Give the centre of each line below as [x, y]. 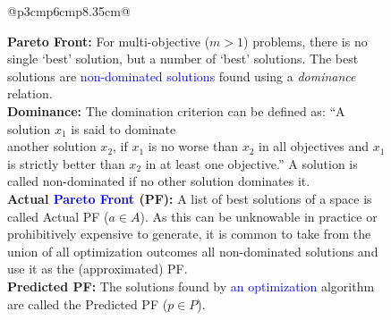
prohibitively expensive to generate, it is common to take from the [189, 234]
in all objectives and [313, 146]
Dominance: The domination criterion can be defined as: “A [176, 110]
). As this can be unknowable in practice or [259, 216]
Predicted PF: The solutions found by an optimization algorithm [191, 286]
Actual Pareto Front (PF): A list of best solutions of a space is [190, 198]
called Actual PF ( [58, 216]
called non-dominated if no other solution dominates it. [159, 181]
